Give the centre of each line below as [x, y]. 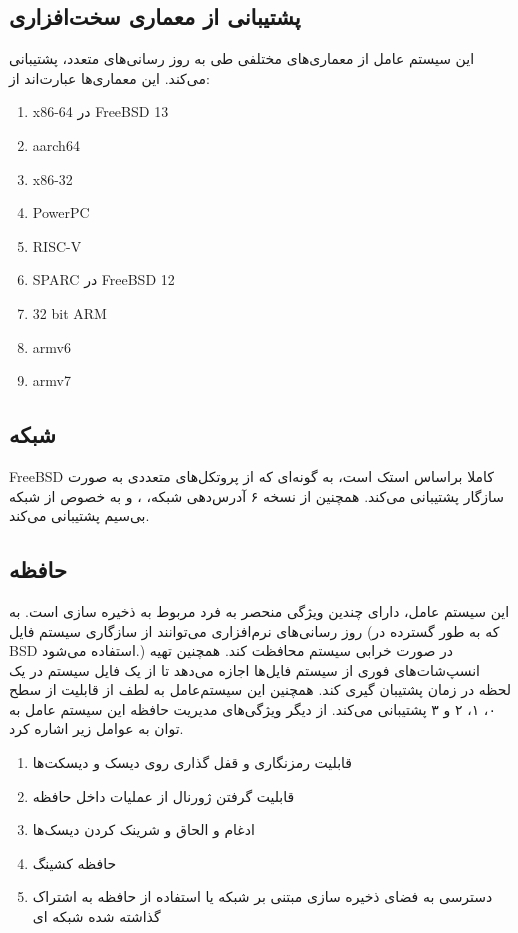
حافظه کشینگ [74, 862]
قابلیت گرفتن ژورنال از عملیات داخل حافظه [163, 795]
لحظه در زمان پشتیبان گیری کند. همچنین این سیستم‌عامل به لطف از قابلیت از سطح [260, 689]
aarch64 [56, 144]
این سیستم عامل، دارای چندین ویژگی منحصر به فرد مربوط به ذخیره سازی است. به [259, 610]
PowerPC [61, 212]
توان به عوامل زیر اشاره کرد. [96, 728]
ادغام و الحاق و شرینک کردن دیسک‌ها [143, 829]
